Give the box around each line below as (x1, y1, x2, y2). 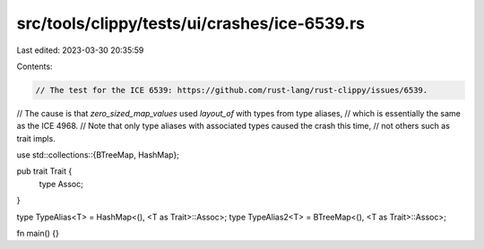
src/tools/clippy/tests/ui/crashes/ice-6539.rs (16, 13, 366, 33)
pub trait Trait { (16, 166, 73, 176)
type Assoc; (39, 178, 84, 189)
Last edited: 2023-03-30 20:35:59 (16, 45, 144, 56)
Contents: (16, 61, 53, 72)
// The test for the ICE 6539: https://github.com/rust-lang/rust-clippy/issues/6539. (35, 85, 428, 95)
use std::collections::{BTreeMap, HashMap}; (16, 150, 179, 160)
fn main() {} (16, 228, 60, 239)
